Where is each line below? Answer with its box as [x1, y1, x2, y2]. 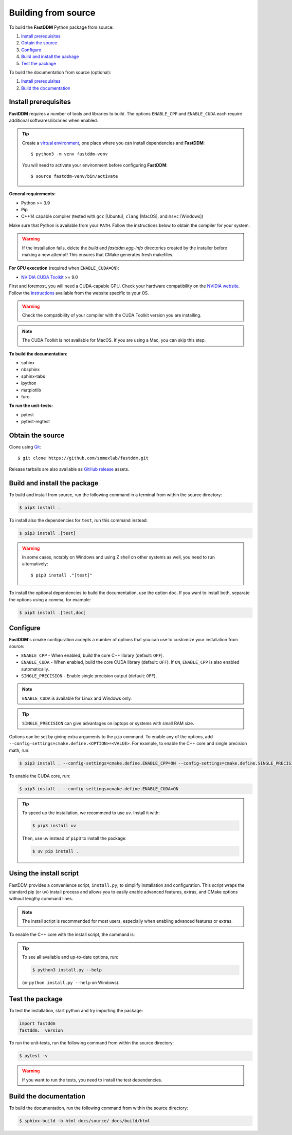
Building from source [9, 7, 96, 18]
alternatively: [22, 561, 48, 567]
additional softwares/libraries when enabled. [9, 117, 98, 123]
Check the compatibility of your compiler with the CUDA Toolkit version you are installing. [22, 312, 201, 318]
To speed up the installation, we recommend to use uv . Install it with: [22, 810, 160, 816]
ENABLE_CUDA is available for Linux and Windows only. [22, 695, 132, 701]
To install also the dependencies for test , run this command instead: [9, 517, 148, 523]
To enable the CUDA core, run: [9, 773, 71, 779]
